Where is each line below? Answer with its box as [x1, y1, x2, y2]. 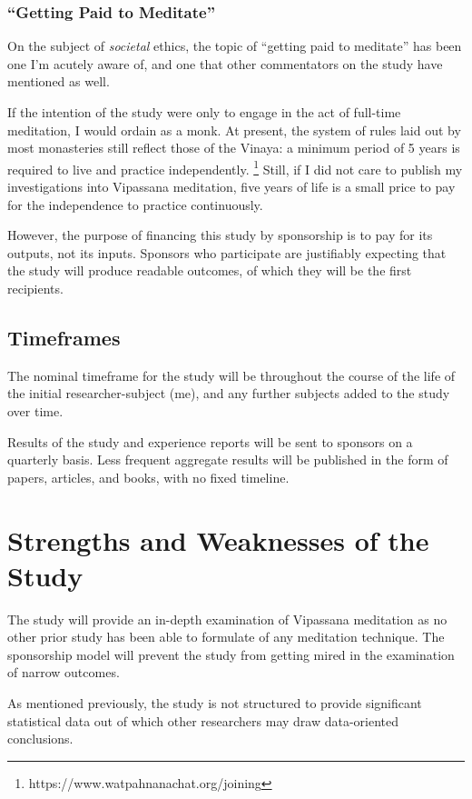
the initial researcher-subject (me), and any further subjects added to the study [7, 384, 450, 403]
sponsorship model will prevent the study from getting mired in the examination [7, 644, 455, 664]
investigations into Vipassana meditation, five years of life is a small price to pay [7, 177, 456, 196]
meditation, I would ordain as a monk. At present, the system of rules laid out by [7, 120, 461, 139]
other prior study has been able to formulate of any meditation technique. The [7, 627, 445, 646]
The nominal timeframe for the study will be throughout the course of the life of [7, 365, 456, 385]
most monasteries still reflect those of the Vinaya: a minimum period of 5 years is [7, 138, 460, 157]
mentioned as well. [7, 72, 110, 91]
